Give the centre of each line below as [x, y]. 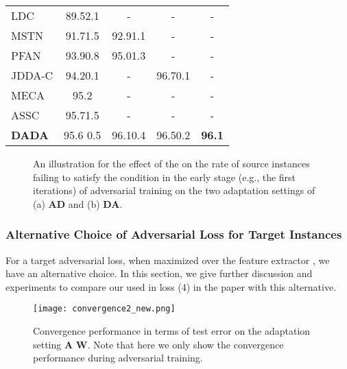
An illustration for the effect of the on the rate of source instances [171, 163]
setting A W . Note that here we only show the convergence [158, 344]
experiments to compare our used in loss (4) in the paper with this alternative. [171, 286]
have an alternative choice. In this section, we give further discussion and [159, 273]
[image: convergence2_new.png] [104, 309]
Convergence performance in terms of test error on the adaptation [172, 331]
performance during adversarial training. [118, 358]
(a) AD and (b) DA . [78, 203]
